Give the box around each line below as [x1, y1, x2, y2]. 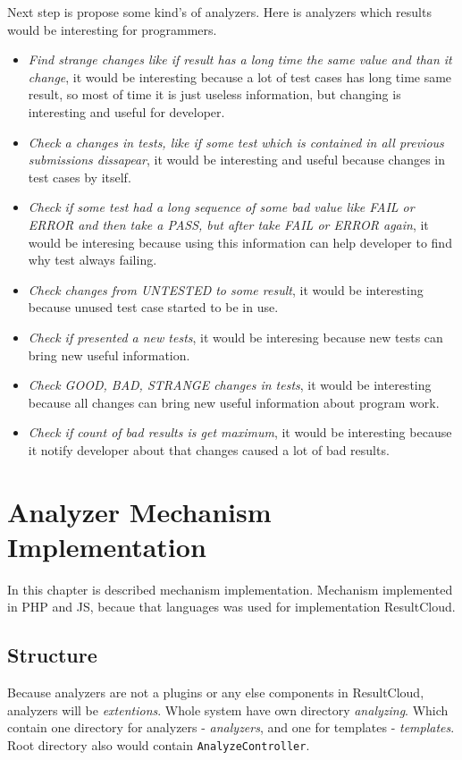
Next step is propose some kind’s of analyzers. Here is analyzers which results [7, 3, 432, 21]
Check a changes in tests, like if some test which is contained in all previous [28, 132, 444, 151]
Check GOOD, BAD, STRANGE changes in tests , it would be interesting [28, 376, 432, 394]
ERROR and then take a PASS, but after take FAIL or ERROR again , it [28, 215, 429, 233]
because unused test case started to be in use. [28, 298, 279, 317]
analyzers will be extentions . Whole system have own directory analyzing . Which [7, 700, 449, 719]
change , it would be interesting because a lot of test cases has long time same [28, 67, 452, 86]
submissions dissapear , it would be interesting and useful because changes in [28, 150, 446, 169]
